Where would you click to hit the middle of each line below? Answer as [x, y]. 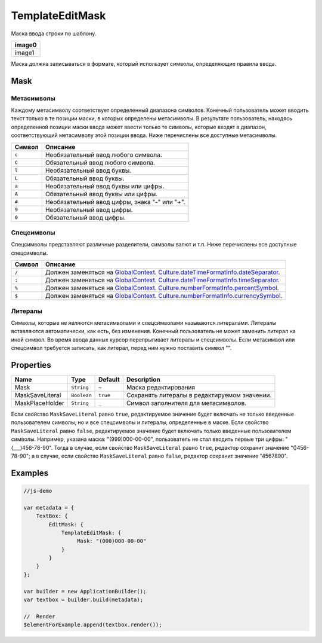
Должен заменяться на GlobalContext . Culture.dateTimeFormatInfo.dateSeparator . [162, 272]
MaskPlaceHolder [40, 403]
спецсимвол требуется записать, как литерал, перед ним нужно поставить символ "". [121, 348]
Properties [31, 365]
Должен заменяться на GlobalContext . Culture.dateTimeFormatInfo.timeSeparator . [162, 280]
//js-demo [38, 491]
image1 [24, 53]
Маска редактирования [161, 388]
